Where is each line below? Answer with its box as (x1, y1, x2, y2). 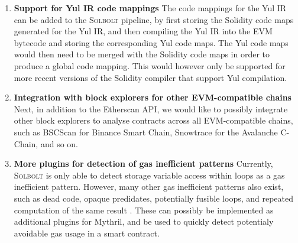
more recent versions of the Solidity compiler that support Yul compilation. (14, 71, 287, 83)
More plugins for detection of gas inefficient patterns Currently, (14, 157, 273, 170)
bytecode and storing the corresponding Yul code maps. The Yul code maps (14, 36, 289, 48)
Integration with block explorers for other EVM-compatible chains (14, 91, 291, 103)
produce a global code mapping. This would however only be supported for (14, 59, 286, 72)
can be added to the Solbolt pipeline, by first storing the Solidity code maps (14, 13, 294, 25)
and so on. (40, 137, 79, 150)
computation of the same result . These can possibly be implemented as (14, 203, 274, 216)
